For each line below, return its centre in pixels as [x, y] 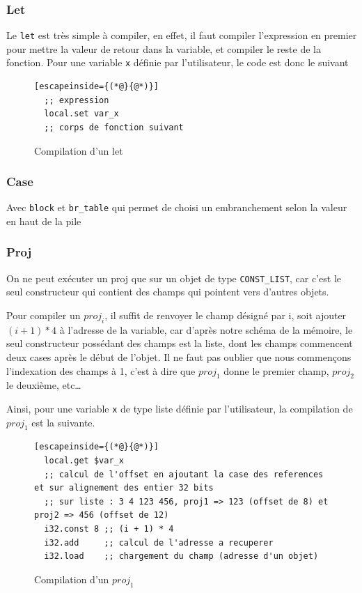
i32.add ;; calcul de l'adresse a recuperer [159, 542]
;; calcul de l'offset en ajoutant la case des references [184, 474]
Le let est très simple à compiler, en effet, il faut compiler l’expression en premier [182, 35]
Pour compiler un [44, 315]
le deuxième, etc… [44, 385]
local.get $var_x [84, 461]
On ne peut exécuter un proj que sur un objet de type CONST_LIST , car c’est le [174, 278]
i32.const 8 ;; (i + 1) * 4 [109, 529]
